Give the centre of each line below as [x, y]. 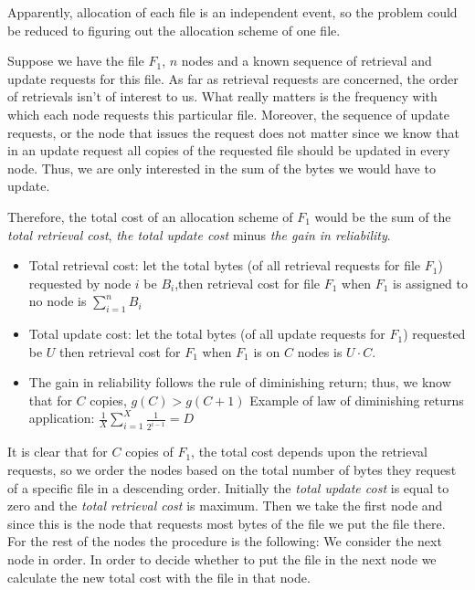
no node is [58, 301]
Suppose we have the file [76, 61]
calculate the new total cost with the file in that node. [159, 577]
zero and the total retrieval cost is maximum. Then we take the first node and [225, 506]
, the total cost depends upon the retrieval [309, 452]
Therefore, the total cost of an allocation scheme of [150, 216]
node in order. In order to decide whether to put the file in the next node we [222, 558]
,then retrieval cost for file [248, 283]
